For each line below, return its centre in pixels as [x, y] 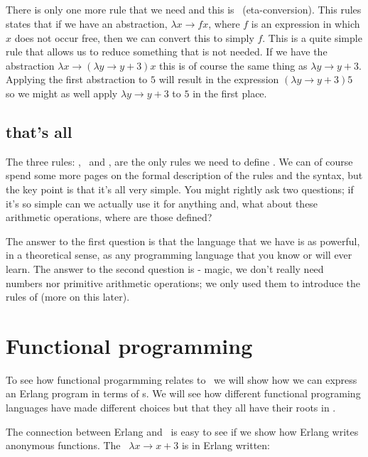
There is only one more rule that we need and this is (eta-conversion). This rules [184, 10]
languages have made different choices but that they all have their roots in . [171, 407]
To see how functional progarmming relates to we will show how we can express [182, 379]
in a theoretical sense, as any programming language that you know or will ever [179, 255]
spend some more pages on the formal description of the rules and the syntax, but [184, 175]
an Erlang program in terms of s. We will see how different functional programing [183, 393]
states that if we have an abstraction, [87, 23]
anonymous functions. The [63, 445]
